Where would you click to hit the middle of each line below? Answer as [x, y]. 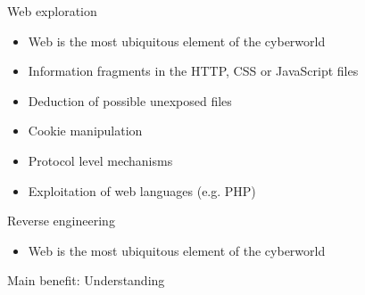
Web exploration [52, 11]
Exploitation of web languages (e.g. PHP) [142, 190]
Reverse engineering [61, 221]
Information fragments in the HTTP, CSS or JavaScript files [193, 71]
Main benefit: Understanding [86, 280]
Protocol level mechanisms [100, 160]
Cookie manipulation [85, 131]
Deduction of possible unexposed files [130, 100]
